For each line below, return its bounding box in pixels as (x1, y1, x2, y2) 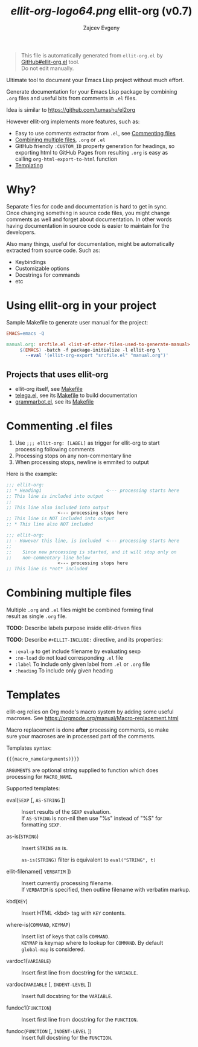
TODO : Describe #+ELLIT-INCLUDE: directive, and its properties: (6, 636, 163, 643)
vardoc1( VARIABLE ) (6, 958, 51, 965)
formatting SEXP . (21, 821, 62, 828)
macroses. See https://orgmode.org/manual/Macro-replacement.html (6, 715, 179, 722)
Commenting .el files (6, 419, 113, 433)
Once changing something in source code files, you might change (6, 209, 170, 216)
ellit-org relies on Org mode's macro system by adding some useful (6, 708, 174, 715)
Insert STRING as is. (21, 845, 68, 852)
